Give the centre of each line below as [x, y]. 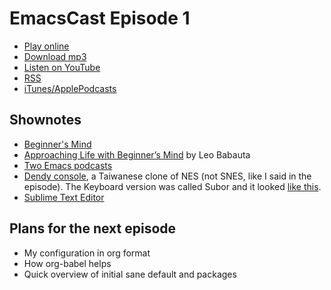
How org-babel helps [67, 263]
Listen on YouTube [62, 67]
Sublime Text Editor [64, 197]
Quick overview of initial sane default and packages [130, 274]
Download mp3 [55, 56]
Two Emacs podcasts [68, 165]
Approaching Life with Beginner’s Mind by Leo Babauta [137, 154]
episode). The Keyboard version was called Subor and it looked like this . [172, 186]
